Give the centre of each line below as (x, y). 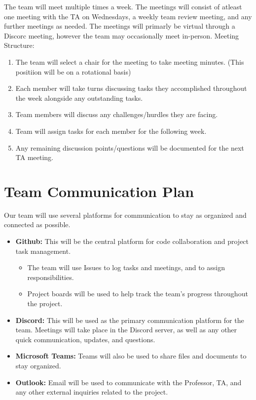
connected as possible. (37, 224)
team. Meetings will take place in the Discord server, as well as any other (126, 330)
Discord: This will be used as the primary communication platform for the (130, 320)
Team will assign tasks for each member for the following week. (111, 131)
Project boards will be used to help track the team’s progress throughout (138, 294)
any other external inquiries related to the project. (92, 392)
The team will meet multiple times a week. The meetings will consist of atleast (123, 6)
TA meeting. (35, 157)
